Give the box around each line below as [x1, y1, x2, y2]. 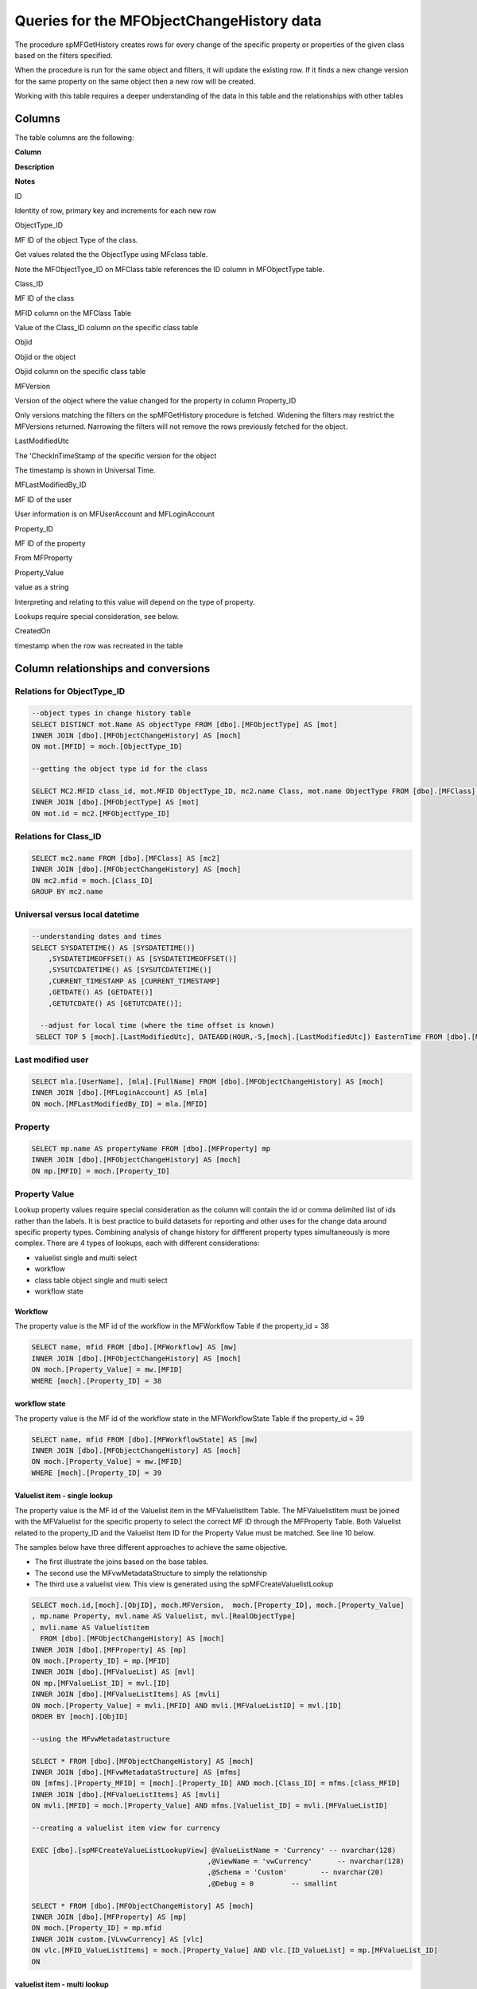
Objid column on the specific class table [14, 367, 146, 376]
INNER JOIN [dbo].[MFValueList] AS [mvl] [31, 1668, 196, 1676]
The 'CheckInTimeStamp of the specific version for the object [14, 450, 217, 461]
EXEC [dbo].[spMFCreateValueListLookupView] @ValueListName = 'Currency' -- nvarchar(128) [31, 1846, 397, 1855]
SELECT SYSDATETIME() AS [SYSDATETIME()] [31, 943, 196, 952]
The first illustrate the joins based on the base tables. [34, 1557, 209, 1567]
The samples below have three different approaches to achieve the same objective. [14, 1542, 288, 1551]
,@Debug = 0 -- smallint [207, 1878, 338, 1888]
